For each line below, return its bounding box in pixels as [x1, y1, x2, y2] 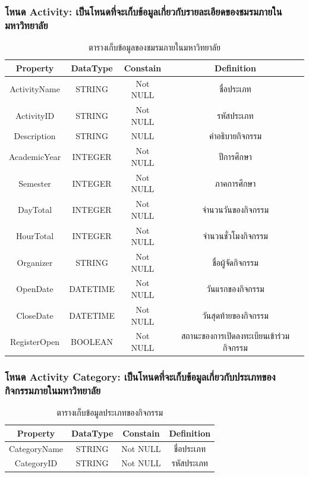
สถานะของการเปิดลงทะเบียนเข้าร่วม [181, 329, 289, 342]
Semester [18, 177, 51, 189]
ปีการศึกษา [219, 150, 252, 163]
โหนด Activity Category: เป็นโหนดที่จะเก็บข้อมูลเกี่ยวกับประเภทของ [5, 369, 276, 384]
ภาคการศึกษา [215, 177, 256, 189]
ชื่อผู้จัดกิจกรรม [212, 256, 258, 268]
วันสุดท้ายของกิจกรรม [202, 309, 269, 321]
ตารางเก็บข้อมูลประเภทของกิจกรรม [56, 406, 163, 419]
